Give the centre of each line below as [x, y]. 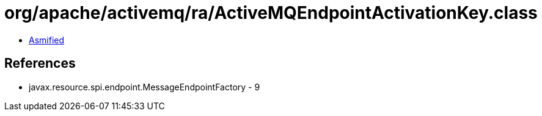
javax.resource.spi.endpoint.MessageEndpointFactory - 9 [145, 87]
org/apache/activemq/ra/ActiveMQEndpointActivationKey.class [271, 13]
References [40, 63]
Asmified [47, 40]
